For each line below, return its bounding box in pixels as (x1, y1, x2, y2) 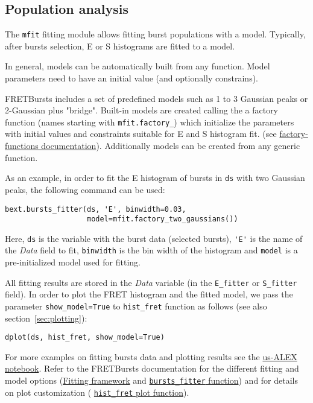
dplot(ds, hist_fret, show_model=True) (5, 333, 165, 342)
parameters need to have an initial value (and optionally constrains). (5, 72, 258, 84)
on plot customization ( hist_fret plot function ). (5, 386, 189, 398)
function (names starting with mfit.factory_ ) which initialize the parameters (5, 115, 294, 128)
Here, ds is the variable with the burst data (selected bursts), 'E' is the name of (5, 232, 303, 244)
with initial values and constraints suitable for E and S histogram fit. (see (5, 127, 277, 140)
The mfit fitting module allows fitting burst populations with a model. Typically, (5, 28, 306, 40)
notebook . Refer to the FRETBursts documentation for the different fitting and (5, 362, 299, 375)
